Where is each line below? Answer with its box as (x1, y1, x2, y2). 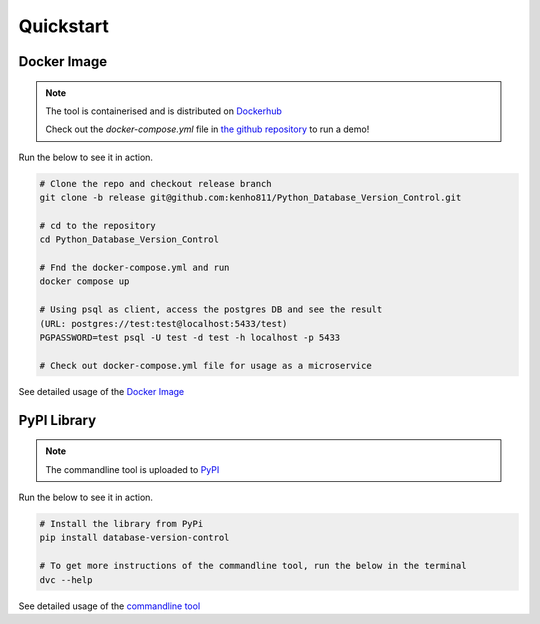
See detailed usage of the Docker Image (18, 385, 185, 397)
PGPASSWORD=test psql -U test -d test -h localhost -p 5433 (39, 332, 341, 344)
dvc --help (39, 574, 93, 585)
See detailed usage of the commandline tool (18, 600, 201, 612)
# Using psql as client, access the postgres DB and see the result (39, 304, 383, 315)
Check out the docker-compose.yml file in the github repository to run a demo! (45, 123, 370, 135)
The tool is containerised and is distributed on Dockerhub (45, 105, 282, 117)
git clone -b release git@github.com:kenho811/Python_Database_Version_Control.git (39, 192, 462, 204)
